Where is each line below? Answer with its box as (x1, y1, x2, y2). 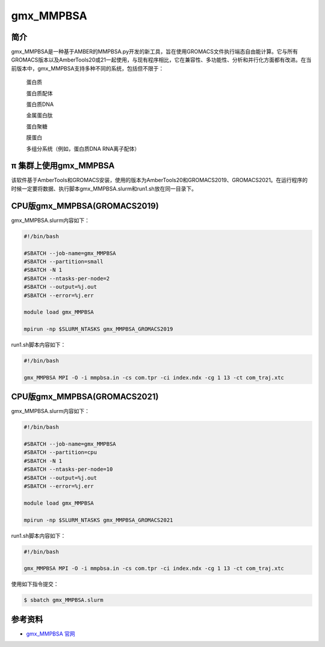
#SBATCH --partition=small (23, 258, 104, 265)
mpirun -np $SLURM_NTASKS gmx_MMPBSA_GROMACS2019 (23, 326, 173, 333)
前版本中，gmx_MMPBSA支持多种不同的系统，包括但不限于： (11, 65, 164, 72)
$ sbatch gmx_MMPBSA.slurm (23, 597, 104, 604)
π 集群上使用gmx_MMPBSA (11, 160, 115, 171)
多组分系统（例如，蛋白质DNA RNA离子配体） (26, 145, 140, 152)
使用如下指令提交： (11, 581, 59, 588)
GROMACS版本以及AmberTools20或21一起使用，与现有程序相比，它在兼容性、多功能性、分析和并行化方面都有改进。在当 (11, 56, 312, 63)
